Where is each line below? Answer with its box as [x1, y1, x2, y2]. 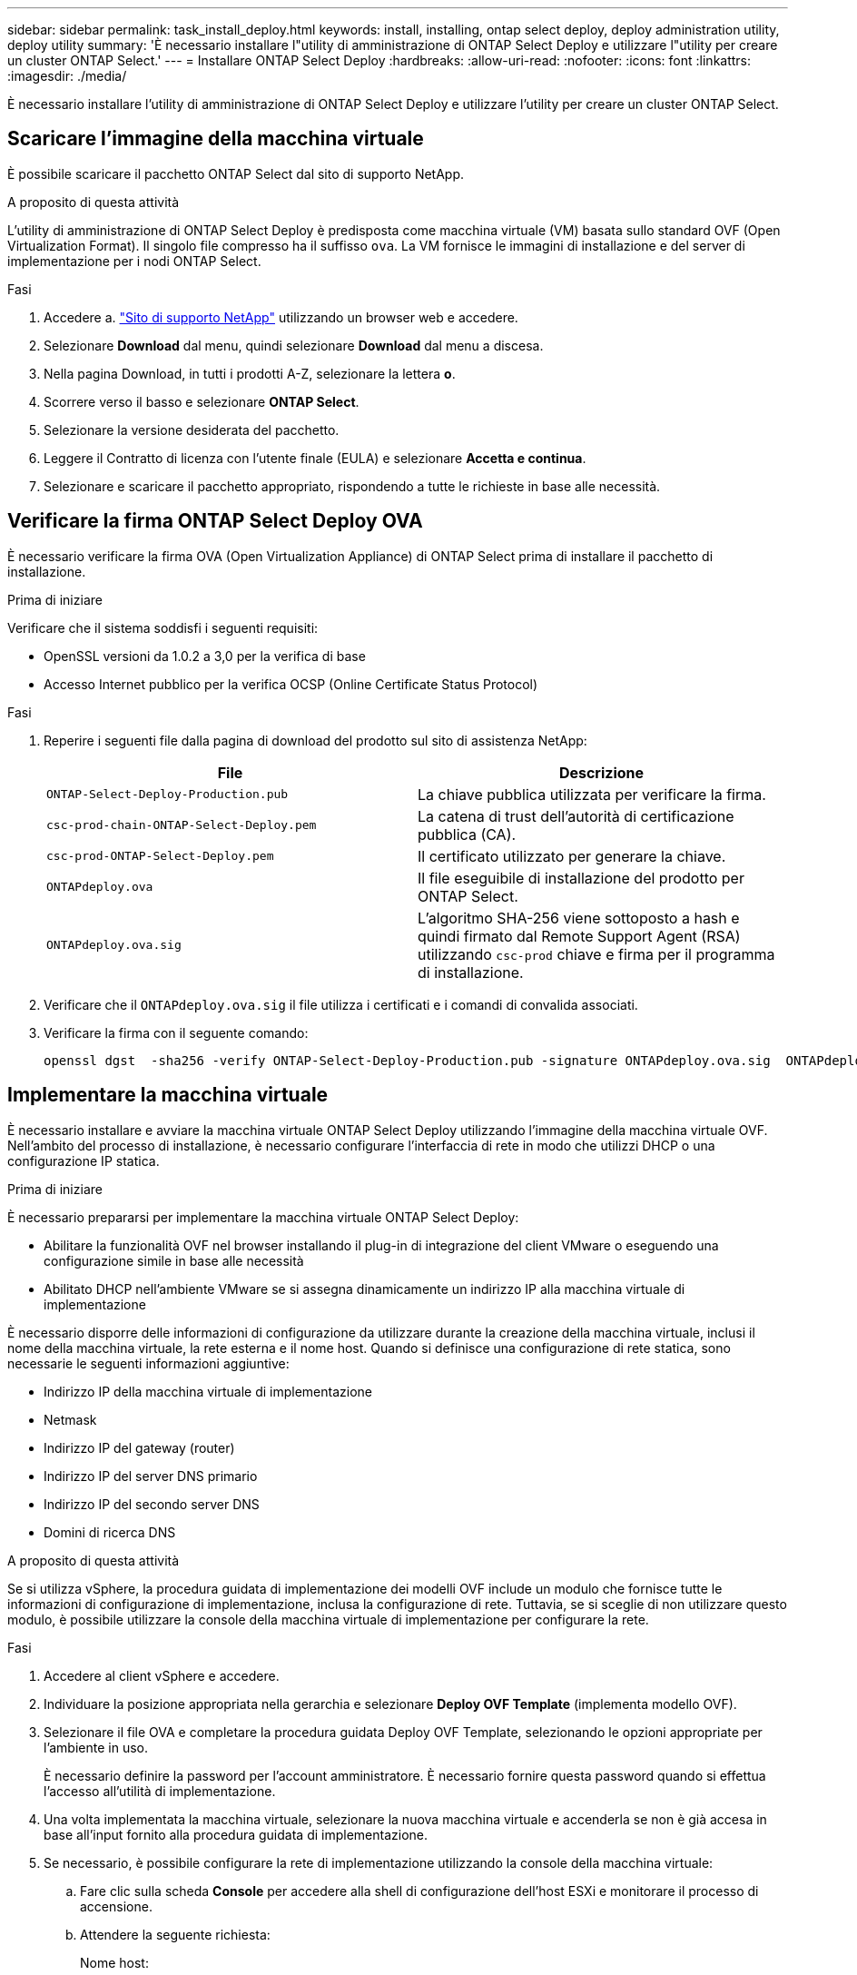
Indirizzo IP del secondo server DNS [44, 1496, 260, 1512]
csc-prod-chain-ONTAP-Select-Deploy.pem [46, 818, 317, 833]
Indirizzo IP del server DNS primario [44, 1467, 258, 1484]
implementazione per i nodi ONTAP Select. [7, 252, 261, 269]
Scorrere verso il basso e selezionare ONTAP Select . [44, 393, 360, 410]
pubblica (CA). [418, 825, 517, 844]
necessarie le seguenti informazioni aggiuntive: [7, 1355, 290, 1371]
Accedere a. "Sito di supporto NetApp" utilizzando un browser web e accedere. [44, 309, 518, 325]
